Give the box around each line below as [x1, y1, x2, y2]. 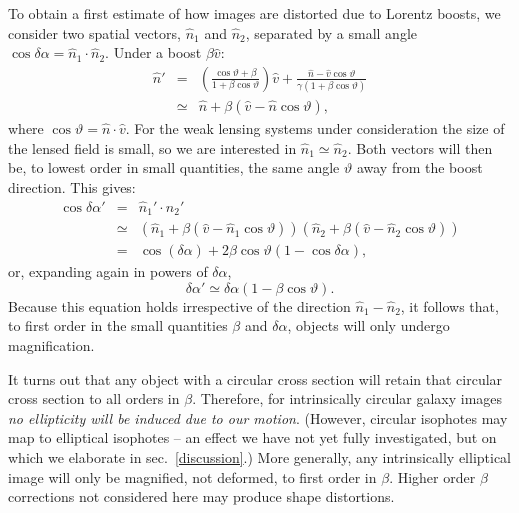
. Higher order [389, 466, 476, 487]
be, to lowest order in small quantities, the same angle [8, 157, 340, 178]
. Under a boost [105, 42, 202, 63]
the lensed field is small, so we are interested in [8, 137, 297, 158]
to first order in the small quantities [8, 315, 228, 336]
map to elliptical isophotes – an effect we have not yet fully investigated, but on [8, 427, 497, 448]
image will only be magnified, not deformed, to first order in [8, 466, 377, 487]
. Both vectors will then [347, 137, 493, 158]
